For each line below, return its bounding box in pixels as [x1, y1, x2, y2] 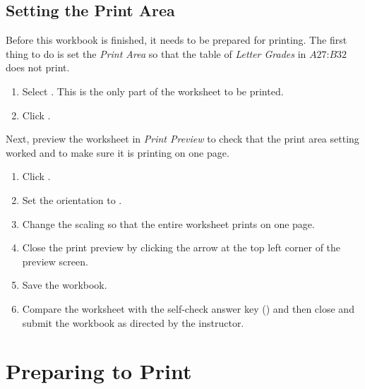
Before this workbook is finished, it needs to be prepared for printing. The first [6, 32, 347, 47]
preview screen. [22, 253, 88, 268]
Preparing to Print [6, 357, 192, 385]
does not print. [6, 60, 70, 75]
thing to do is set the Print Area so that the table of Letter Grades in [6, 46, 306, 61]
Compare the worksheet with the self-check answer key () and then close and [22, 301, 354, 316]
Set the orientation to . [22, 192, 122, 207]
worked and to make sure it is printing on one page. [6, 145, 229, 160]
